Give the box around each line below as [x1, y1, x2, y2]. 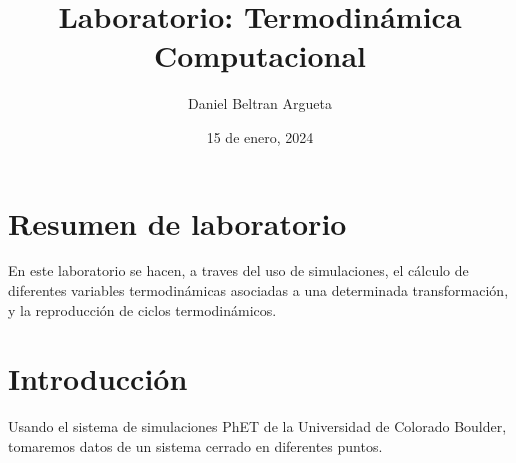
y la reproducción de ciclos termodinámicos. [8, 299, 277, 320]
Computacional [154, 35, 366, 76]
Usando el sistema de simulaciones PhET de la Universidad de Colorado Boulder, [8, 416, 507, 437]
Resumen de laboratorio [8, 202, 347, 243]
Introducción [8, 358, 188, 399]
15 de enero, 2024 [206, 126, 314, 147]
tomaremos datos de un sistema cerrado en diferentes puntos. [8, 435, 383, 456]
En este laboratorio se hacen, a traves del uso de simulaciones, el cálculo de [8, 260, 469, 281]
